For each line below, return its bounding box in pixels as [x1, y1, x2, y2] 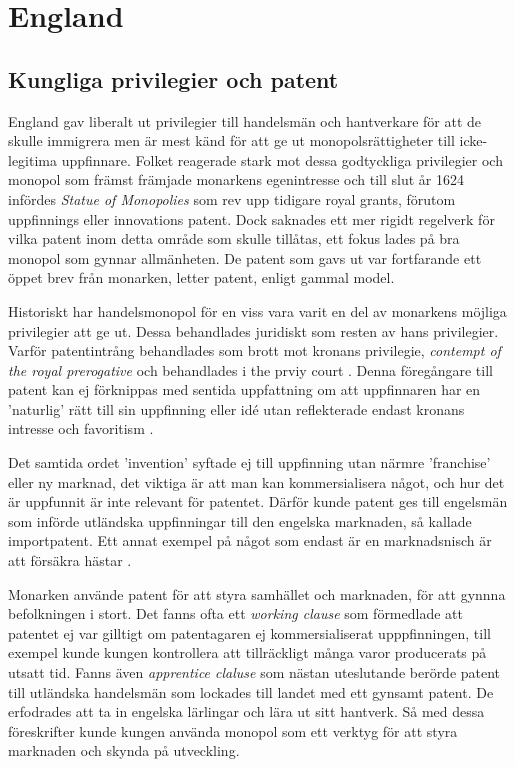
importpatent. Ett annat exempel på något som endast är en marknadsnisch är [8, 530, 492, 551]
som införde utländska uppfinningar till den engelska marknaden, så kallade [8, 510, 472, 531]
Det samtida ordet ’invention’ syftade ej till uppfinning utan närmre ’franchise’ [8, 452, 491, 473]
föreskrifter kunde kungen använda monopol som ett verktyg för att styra [8, 720, 458, 741]
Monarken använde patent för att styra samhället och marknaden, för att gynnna [8, 583, 506, 604]
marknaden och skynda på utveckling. [8, 740, 240, 761]
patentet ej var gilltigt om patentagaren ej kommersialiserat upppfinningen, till [8, 622, 491, 643]
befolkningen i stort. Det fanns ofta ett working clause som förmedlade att [8, 603, 463, 624]
